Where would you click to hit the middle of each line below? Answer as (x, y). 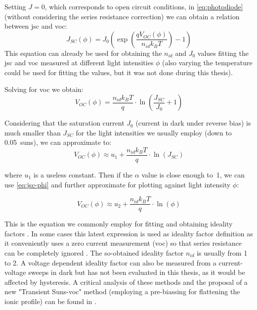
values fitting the (223, 53)
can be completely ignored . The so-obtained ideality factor (94, 253)
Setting (15, 6)
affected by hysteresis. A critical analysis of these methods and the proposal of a (126, 282)
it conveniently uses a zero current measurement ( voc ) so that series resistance (123, 243)
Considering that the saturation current (64, 123)
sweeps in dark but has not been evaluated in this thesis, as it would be (137, 272)
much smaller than (33, 132)
